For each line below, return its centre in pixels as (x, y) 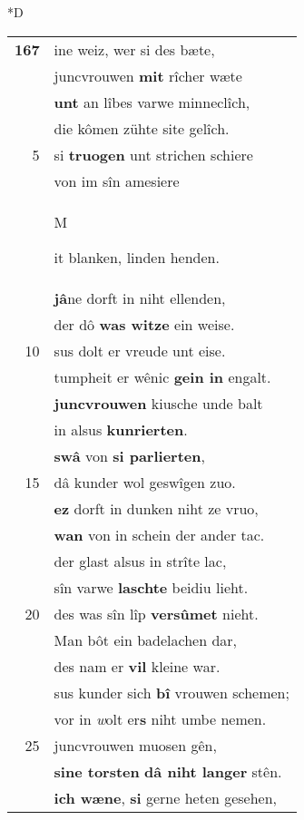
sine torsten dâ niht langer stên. (168, 771)
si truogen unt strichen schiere (153, 154)
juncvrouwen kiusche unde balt (158, 403)
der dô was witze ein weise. (144, 324)
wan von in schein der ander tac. (159, 534)
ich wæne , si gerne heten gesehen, (166, 797)
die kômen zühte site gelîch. (142, 128)
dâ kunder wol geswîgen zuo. (145, 482)
